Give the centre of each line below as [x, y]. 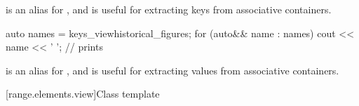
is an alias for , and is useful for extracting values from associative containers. [172, 70]
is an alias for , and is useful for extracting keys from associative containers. [169, 9]
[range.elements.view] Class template [83, 94]
